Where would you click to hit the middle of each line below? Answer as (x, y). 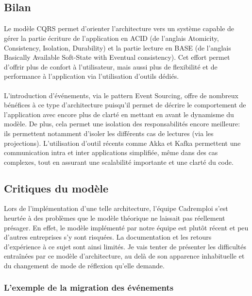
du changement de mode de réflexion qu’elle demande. (84, 266)
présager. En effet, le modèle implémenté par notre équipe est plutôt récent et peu (126, 227)
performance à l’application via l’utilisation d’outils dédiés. (92, 76)
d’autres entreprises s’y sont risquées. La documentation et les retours (108, 237)
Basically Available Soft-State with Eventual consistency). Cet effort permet (117, 57)
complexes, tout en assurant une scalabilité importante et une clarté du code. (119, 162)
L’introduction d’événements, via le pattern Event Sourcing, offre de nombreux (121, 95)
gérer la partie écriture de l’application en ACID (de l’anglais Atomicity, (111, 38)
